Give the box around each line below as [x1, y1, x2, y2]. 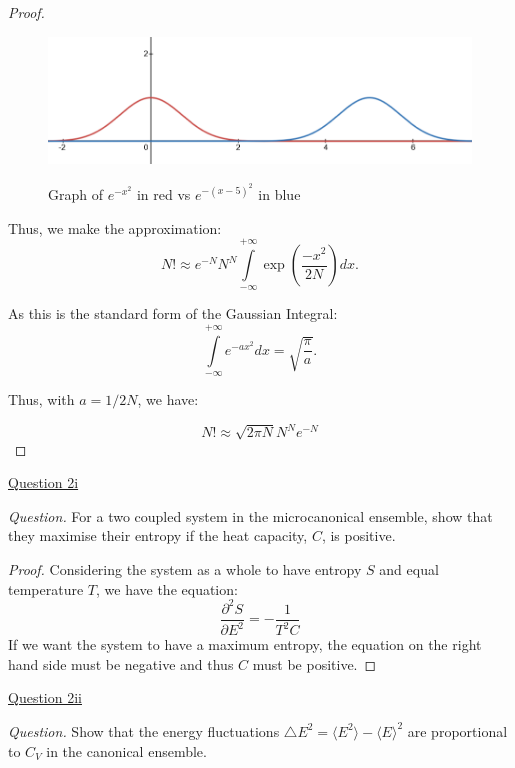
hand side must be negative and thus [8, 653, 234, 674]
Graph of [48, 184, 103, 205]
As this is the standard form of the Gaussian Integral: [8, 303, 338, 324]
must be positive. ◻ [252, 653, 377, 674]
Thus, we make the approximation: [8, 217, 222, 238]
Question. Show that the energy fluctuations [8, 720, 280, 741]
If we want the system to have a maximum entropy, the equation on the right [8, 634, 482, 655]
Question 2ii [8, 687, 82, 708]
